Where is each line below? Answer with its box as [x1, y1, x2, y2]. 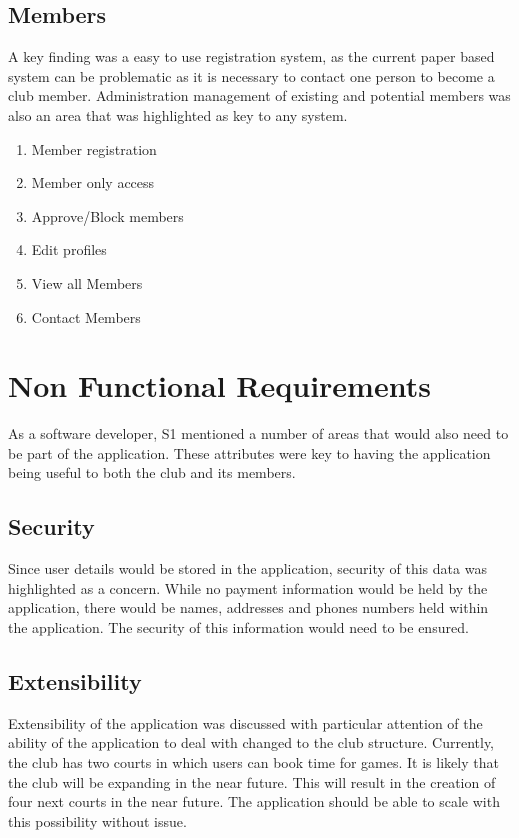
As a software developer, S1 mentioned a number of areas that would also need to [8, 423, 509, 444]
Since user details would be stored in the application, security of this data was [8, 558, 487, 579]
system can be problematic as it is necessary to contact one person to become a [8, 65, 495, 86]
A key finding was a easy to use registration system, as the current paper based [8, 46, 495, 67]
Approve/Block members [31, 205, 184, 226]
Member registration [31, 138, 157, 159]
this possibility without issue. [8, 810, 187, 831]
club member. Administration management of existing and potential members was [8, 85, 511, 106]
